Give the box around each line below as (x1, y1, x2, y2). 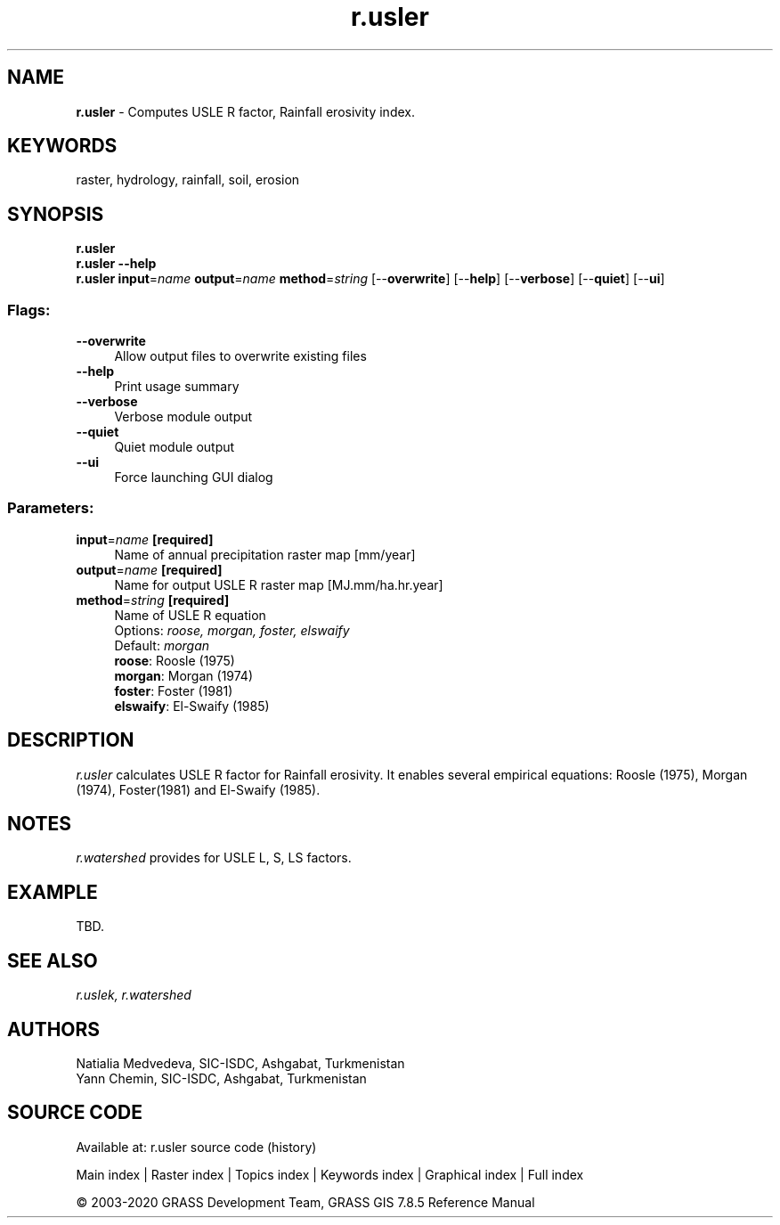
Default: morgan (114, 637, 210, 653)
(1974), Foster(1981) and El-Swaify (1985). (76, 781, 321, 797)
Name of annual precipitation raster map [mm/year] (114, 546, 416, 562)
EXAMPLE (7, 880, 98, 903)
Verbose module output (114, 409, 253, 425)
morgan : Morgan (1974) (114, 667, 253, 683)
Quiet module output (114, 439, 235, 455)
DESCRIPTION (7, 729, 134, 752)
